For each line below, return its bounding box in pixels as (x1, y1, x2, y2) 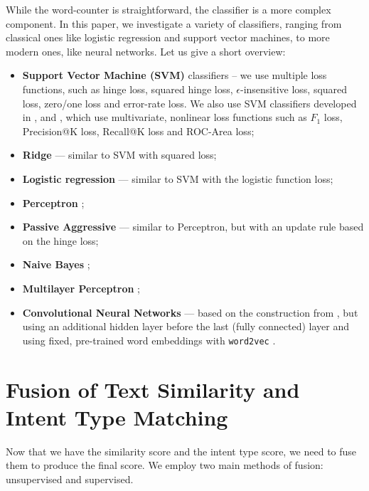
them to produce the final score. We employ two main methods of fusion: (6, 458, 323, 472)
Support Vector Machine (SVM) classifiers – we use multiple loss (22, 68, 327, 83)
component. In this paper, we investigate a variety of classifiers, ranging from (6, 16, 342, 31)
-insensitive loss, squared (240, 81, 348, 96)
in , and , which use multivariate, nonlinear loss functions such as (22, 110, 307, 125)
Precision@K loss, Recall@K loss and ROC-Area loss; (22, 123, 255, 138)
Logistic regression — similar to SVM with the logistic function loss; (22, 171, 333, 186)
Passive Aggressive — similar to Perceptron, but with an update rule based (22, 219, 364, 234)
